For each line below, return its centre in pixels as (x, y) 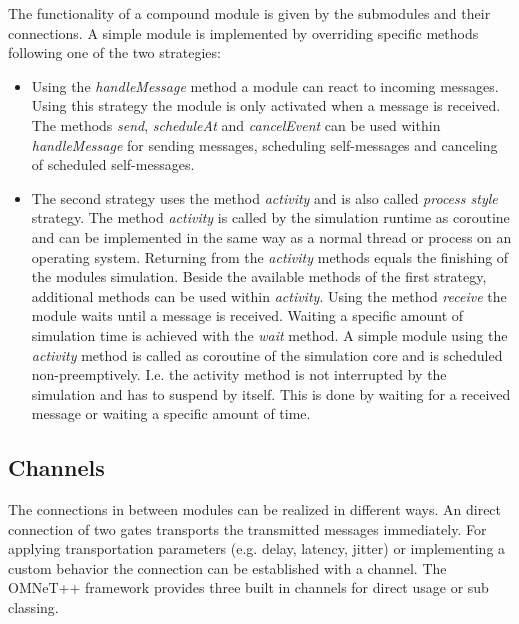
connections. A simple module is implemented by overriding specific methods (243, 32)
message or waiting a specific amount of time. (171, 413)
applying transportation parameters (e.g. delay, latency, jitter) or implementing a (257, 548)
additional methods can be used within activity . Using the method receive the (269, 295)
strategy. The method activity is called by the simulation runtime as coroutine (270, 217)
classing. (33, 607)
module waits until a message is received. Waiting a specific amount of (247, 315)
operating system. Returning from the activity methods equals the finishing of (270, 256)
